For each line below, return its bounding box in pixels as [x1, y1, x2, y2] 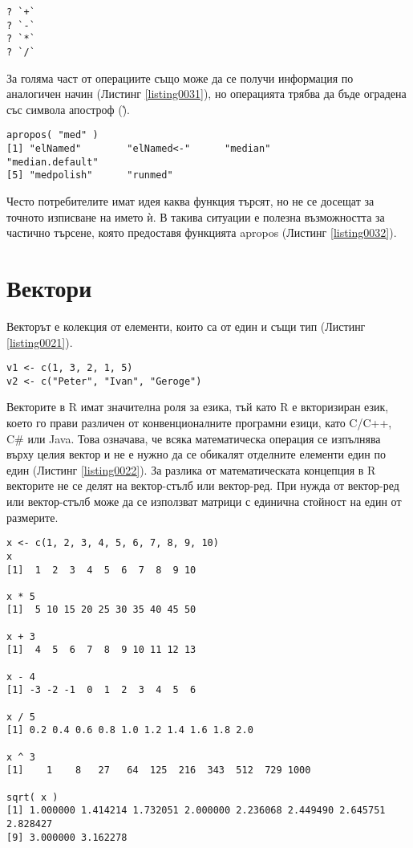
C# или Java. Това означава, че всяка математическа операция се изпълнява [6, 430, 381, 446]
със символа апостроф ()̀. [6, 100, 130, 117]
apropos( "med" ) [6, 129, 99, 141]
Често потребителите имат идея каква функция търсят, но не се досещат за [6, 193, 375, 210]
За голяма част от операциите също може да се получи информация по [6, 69, 354, 86]
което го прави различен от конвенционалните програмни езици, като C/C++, [6, 414, 392, 431]
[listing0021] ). [6, 333, 73, 350]
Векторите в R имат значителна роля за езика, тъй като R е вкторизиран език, [6, 398, 389, 415]
